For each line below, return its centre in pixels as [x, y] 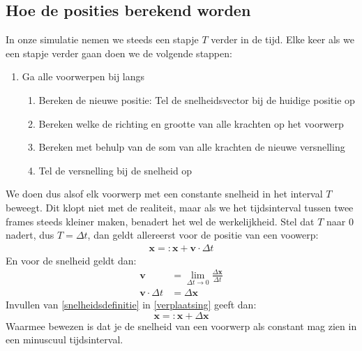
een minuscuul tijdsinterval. [65, 339]
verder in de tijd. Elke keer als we [282, 39]
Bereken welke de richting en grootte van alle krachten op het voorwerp [191, 123]
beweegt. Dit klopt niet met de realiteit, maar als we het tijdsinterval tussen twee [180, 207]
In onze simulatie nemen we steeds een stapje [102, 39]
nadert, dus [30, 235]
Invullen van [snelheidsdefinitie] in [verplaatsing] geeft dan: [131, 305]
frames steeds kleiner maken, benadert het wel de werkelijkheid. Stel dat [160, 221]
